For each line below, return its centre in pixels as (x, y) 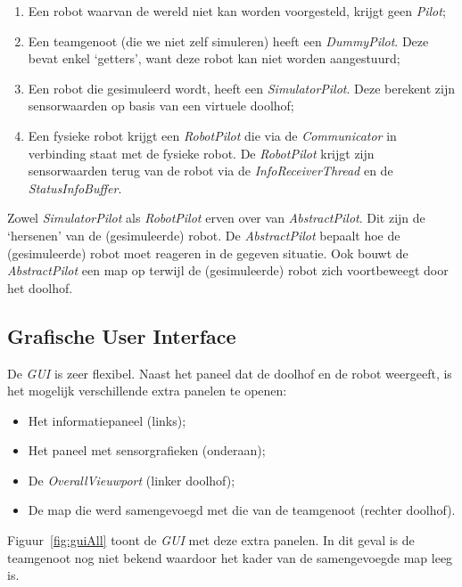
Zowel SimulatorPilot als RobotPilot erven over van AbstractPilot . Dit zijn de (216, 218)
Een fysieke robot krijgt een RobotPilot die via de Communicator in (212, 135)
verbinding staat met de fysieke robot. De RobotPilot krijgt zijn (201, 153)
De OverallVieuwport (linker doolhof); (132, 480)
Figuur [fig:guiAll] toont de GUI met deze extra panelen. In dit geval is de (211, 540)
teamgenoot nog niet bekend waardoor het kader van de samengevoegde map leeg (230, 557)
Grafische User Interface (122, 335)
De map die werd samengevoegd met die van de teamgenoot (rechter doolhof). (242, 510)
